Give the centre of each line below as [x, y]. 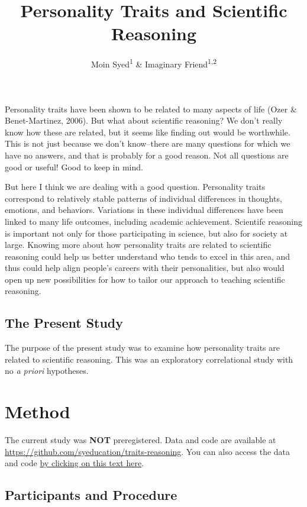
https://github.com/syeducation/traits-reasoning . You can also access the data [148, 451]
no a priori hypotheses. [47, 371]
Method [38, 411]
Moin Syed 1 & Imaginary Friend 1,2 [153, 63]
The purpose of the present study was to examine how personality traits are [142, 348]
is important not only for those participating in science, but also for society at [146, 233]
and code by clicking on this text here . [75, 463]
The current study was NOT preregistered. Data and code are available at [140, 440]
